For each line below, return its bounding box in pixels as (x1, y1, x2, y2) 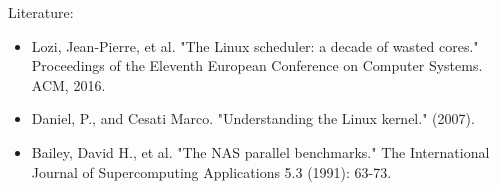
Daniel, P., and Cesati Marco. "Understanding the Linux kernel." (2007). (31, 108, 475, 129)
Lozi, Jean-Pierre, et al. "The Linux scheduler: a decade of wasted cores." (31, 35, 479, 56)
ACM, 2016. (31, 74, 106, 95)
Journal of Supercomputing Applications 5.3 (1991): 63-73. (31, 161, 392, 182)
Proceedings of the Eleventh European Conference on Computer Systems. (31, 55, 483, 76)
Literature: (8, 2, 74, 22)
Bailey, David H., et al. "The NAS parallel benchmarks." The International (31, 141, 490, 162)
